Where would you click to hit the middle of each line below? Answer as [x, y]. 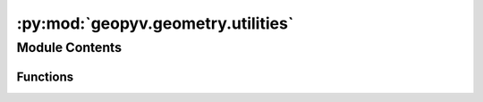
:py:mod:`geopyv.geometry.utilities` [155, 23]
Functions [45, 76]
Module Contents [69, 47]
